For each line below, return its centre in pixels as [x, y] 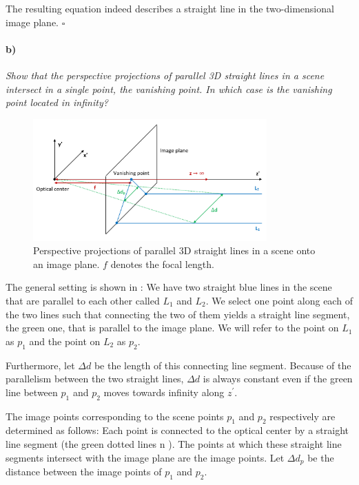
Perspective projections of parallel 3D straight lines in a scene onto [174, 250]
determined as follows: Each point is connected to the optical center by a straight [177, 430]
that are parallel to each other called [83, 301]
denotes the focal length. [162, 264]
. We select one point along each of [279, 301]
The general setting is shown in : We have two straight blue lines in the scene [169, 287]
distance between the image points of [84, 472]
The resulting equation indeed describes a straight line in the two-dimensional [170, 8]
